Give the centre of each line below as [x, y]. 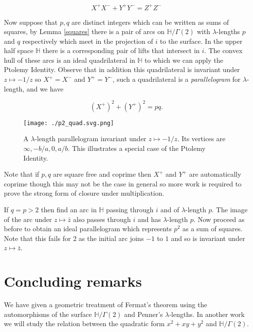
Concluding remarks [73, 281]
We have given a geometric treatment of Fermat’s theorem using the [106, 304]
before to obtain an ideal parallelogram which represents [88, 229]
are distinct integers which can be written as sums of [150, 22]
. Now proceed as [219, 219]
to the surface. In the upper [201, 41]
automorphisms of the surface [48, 314]
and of [170, 209]
